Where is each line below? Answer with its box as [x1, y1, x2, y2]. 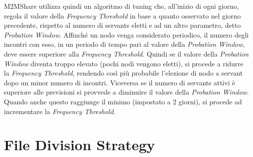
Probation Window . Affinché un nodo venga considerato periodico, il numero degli [4, 29, 249, 39]
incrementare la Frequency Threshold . [4, 106, 116, 116]
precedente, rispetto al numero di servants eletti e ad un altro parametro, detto [4, 20, 241, 30]
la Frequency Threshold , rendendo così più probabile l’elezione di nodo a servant [4, 68, 243, 78]
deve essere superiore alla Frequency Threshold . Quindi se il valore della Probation [4, 48, 249, 59]
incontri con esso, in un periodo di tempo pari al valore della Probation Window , [4, 39, 245, 49]
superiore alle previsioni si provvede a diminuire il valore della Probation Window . [4, 87, 249, 97]
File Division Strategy [4, 135, 155, 155]
